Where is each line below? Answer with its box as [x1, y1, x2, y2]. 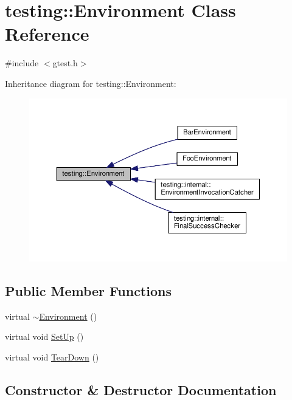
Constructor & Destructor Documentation [5, 381, 277, 399]
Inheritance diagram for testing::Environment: [5, 77, 176, 89]
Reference [5, 21, 89, 46]
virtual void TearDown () [5, 351, 99, 364]
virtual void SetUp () [5, 330, 84, 343]
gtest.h [52, 57, 78, 69]
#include [5, 57, 39, 69]
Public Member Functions [5, 281, 172, 300]
